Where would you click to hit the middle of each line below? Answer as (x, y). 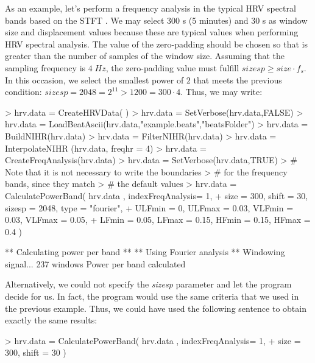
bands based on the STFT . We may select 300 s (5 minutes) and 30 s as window (156, 20)
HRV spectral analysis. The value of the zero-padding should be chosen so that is (157, 44)
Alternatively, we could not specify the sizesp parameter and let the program (148, 284)
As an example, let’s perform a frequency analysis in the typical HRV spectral (150, 8)
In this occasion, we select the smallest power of (94, 79)
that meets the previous (238, 79)
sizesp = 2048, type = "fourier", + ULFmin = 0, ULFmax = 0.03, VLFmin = (149, 207)
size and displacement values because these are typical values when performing (152, 32)
